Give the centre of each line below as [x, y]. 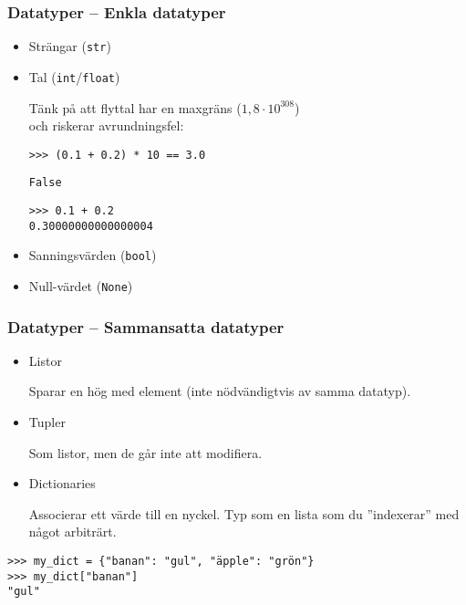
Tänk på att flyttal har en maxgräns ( [135, 107]
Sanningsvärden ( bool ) [93, 255]
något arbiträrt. [72, 532]
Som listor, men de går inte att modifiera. [145, 452]
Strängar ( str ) [70, 46]
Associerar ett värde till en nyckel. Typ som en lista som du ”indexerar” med [244, 513]
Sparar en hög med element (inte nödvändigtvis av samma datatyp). [220, 391]
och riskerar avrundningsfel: [106, 125]
